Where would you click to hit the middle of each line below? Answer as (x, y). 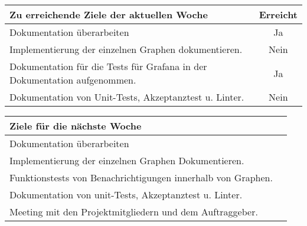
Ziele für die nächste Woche (76, 126)
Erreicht (278, 14)
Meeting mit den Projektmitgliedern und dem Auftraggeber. (134, 212)
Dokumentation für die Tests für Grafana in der (108, 66)
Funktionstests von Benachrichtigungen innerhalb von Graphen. (141, 177)
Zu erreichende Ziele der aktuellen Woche (109, 14)
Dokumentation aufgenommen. (73, 80)
